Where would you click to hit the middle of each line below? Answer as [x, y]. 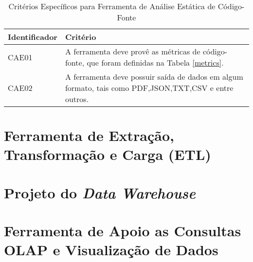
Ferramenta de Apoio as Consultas [123, 231]
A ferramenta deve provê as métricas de [133, 51]
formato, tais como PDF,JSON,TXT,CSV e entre [149, 88]
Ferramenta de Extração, [89, 135]
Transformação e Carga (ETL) [108, 154]
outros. [77, 99]
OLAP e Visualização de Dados [111, 250]
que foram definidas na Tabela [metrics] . [155, 62]
